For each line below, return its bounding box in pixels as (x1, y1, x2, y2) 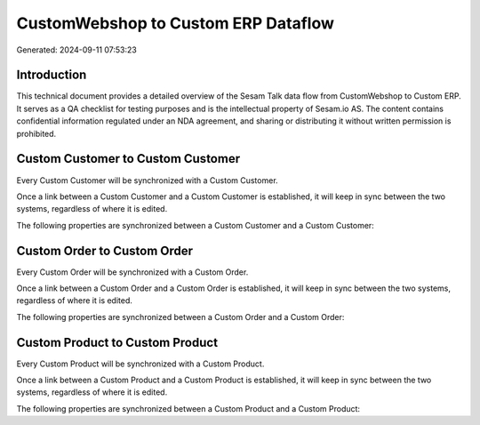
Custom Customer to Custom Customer (16, 151, 240, 166)
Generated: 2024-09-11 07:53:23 (16, 44, 137, 55)
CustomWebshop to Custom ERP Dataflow (16, 13, 335, 33)
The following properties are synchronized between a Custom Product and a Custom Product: (16, 403, 360, 413)
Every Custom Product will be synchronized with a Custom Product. (16, 358, 265, 369)
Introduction (16, 68, 87, 83)
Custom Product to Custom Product (16, 334, 218, 350)
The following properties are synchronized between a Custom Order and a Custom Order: (16, 311, 345, 322)
